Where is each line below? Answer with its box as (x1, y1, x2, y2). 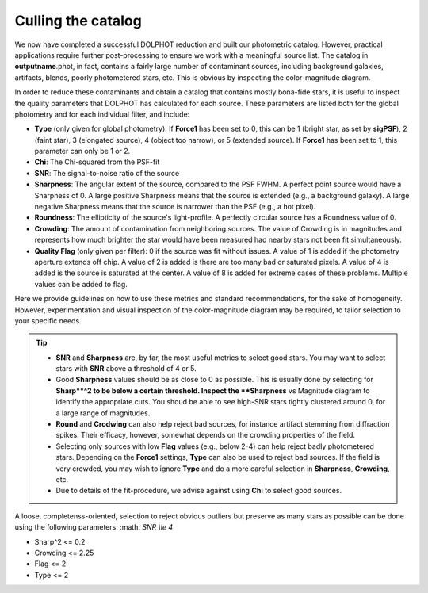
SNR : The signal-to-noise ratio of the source (34, 168, 180, 178)
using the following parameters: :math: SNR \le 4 (14, 522, 174, 532)
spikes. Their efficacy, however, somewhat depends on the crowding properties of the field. (55, 430, 356, 440)
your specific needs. (14, 316, 82, 325)
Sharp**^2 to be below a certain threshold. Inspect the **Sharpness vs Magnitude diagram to (55, 385, 370, 396)
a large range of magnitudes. (55, 408, 151, 418)
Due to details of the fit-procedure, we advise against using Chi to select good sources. (55, 486, 342, 495)
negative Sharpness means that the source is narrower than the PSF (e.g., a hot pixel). (34, 202, 316, 212)
